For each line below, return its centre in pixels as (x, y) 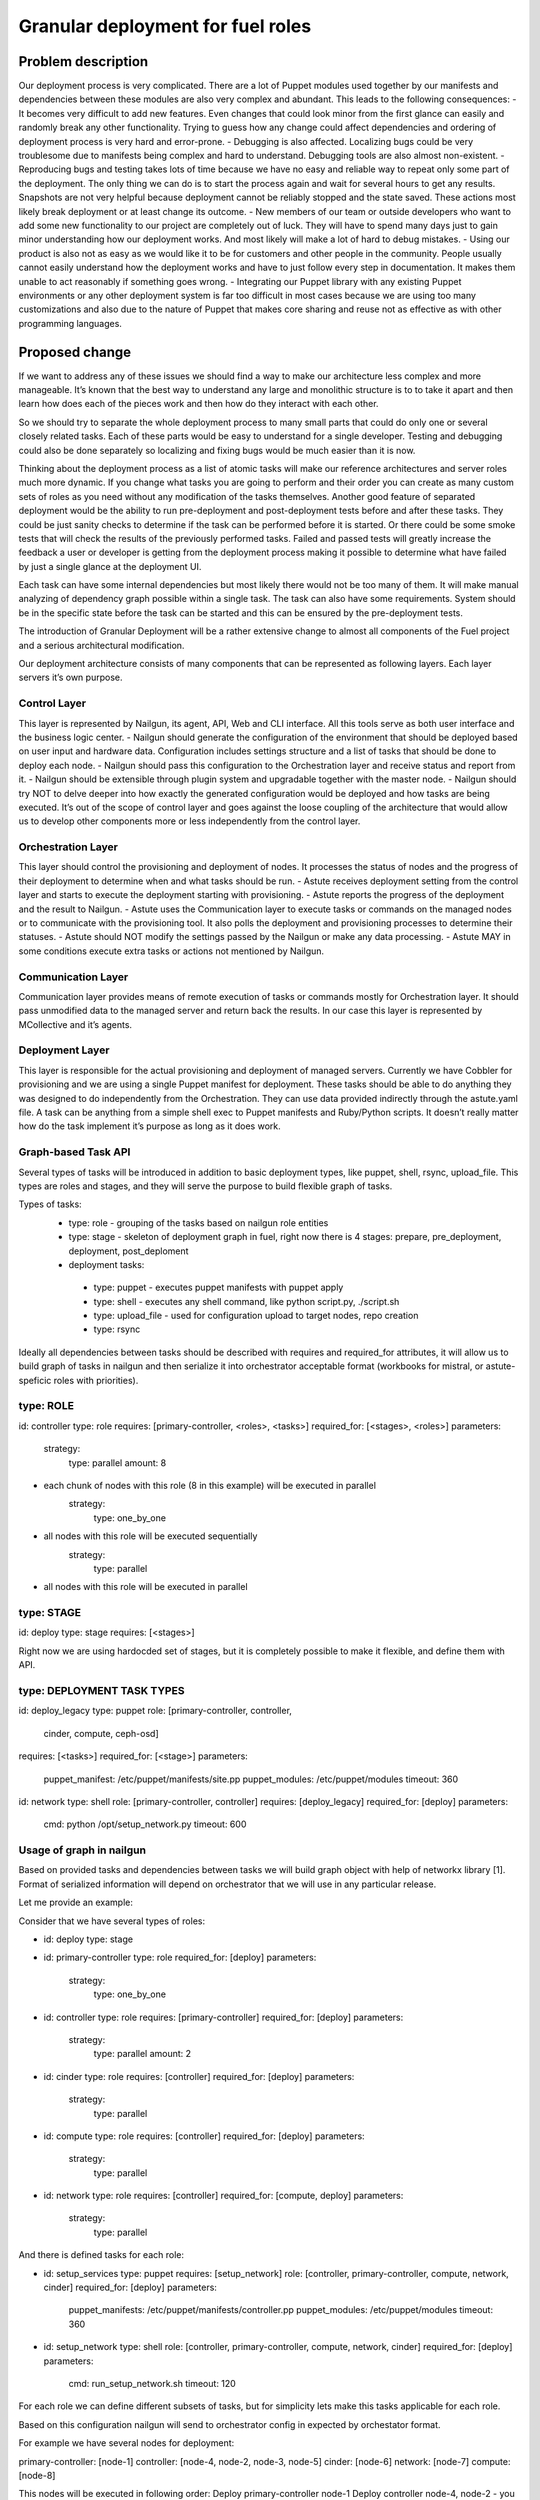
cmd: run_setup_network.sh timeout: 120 (152, 2383)
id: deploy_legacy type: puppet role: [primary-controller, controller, (155, 1711)
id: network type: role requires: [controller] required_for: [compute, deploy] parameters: (223, 2196)
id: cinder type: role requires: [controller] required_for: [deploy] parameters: (199, 2076)
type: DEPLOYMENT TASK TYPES (101, 1690)
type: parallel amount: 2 (142, 2054)
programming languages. (70, 323)
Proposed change (75, 351)
